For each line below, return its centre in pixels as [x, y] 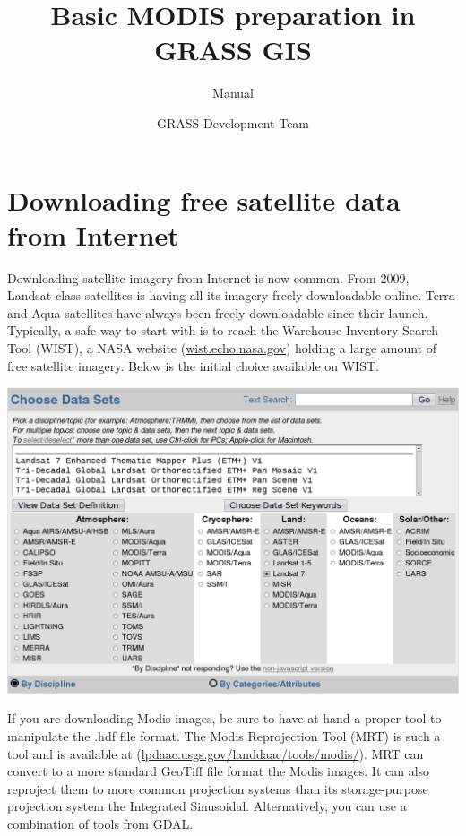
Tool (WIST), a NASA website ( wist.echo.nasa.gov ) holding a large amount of [222, 348]
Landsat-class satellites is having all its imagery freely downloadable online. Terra [231, 295]
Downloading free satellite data [204, 199]
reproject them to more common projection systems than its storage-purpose [218, 788]
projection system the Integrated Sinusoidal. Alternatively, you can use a [207, 806]
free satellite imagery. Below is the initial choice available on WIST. [193, 365]
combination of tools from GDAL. [100, 823]
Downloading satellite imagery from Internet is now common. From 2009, [208, 277]
